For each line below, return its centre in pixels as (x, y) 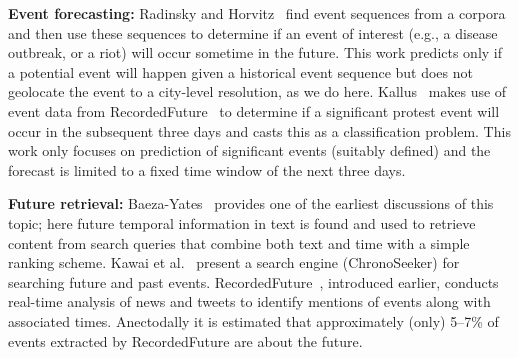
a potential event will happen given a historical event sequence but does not (240, 71)
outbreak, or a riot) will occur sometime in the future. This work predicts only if (255, 52)
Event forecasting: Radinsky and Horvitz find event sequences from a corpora (257, 13)
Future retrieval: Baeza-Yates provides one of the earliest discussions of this (251, 203)
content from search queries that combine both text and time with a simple (239, 242)
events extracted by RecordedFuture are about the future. (185, 340)
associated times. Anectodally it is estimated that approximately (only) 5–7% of (253, 320)
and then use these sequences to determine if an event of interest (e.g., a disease (253, 32)
